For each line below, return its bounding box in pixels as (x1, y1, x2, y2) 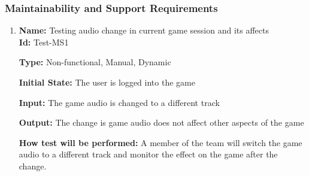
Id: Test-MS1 (19, 35, 69, 48)
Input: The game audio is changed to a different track (19, 96, 220, 108)
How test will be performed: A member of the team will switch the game (19, 136, 302, 148)
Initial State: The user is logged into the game (19, 76, 195, 88)
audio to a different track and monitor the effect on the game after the (19, 148, 278, 160)
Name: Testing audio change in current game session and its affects (19, 24, 269, 37)
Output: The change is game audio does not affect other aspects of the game (19, 116, 304, 129)
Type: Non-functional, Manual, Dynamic (19, 56, 171, 68)
